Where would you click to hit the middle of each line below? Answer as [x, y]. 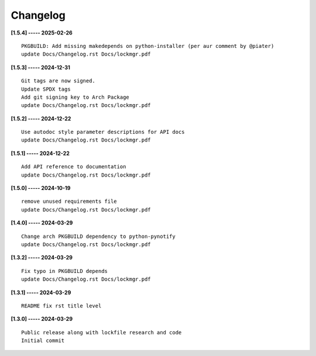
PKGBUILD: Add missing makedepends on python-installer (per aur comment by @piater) [148, 46]
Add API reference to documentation [74, 167]
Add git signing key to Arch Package [75, 97]
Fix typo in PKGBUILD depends [65, 271]
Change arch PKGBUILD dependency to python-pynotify [98, 236]
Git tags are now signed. [59, 81]
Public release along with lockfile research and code [102, 332]
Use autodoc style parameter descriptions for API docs [103, 132]
